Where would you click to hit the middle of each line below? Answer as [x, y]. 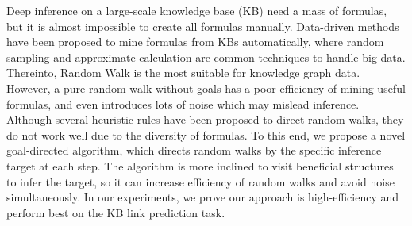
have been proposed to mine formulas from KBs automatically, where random [195, 42]
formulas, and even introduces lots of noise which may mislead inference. [183, 103]
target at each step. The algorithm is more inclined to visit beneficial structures [200, 165]
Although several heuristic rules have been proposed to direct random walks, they [205, 119]
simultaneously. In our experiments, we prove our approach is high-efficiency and [203, 197]
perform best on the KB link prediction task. [116, 212]
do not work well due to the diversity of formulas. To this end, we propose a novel [206, 134]
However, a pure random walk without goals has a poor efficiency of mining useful [206, 88]
